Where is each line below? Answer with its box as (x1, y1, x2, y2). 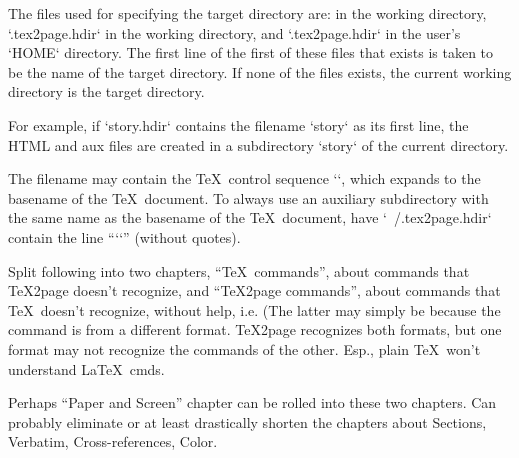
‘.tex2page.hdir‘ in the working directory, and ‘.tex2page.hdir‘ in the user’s (8, 22, 461, 43)
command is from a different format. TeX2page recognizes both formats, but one (8, 319, 502, 340)
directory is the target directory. (8, 81, 205, 102)
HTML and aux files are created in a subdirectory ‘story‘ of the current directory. (8, 134, 509, 155)
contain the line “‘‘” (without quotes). (8, 226, 241, 247)
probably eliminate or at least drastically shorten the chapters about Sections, (8, 411, 487, 432)
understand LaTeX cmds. (8, 358, 165, 379)
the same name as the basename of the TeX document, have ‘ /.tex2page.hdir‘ (8, 207, 492, 228)
